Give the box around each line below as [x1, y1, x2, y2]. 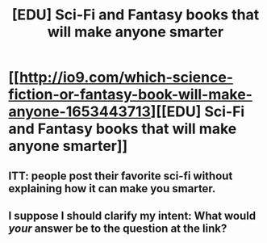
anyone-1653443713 [8, 103, 152, 121]
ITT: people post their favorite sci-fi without [8, 169, 233, 182]
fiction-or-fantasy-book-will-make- [8, 86, 252, 104]
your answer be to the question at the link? [8, 221, 227, 235]
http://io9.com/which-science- [19, 69, 234, 86]
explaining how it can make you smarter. [8, 182, 216, 195]
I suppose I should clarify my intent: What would [8, 208, 257, 223]
